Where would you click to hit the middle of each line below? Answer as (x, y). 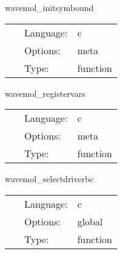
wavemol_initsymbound (49, 7)
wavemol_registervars (45, 93)
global (90, 221)
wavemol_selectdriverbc (49, 179)
